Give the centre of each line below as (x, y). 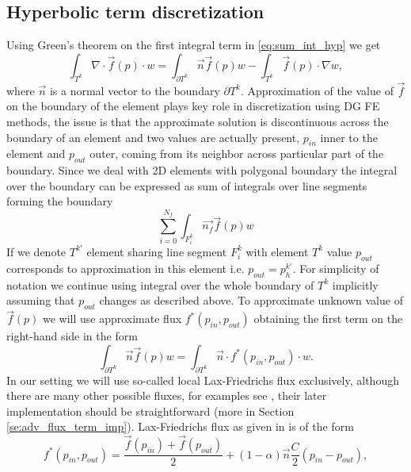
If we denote (36, 251)
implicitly (355, 284)
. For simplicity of (336, 268)
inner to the (349, 137)
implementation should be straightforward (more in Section (150, 411)
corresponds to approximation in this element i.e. (126, 268)
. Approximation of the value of (317, 90)
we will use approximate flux (112, 319)
